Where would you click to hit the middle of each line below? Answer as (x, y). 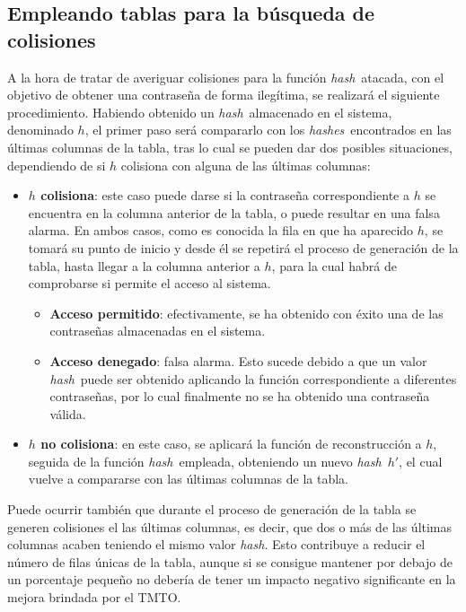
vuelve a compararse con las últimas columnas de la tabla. (188, 479)
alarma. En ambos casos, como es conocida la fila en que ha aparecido (221, 230)
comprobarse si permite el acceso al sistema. (149, 283)
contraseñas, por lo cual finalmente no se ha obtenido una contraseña (240, 396)
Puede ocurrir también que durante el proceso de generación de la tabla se (212, 509)
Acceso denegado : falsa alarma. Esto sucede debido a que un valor (238, 360)
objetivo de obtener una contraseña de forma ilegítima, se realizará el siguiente (224, 95)
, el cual (421, 461)
